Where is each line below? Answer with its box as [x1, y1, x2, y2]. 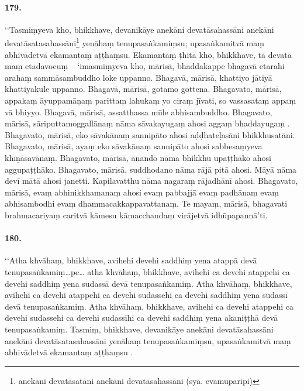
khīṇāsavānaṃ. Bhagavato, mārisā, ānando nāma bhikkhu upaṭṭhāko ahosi [5, 151, 271, 163]
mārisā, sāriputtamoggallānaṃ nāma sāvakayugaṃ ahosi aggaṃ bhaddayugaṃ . [5, 117, 290, 129]
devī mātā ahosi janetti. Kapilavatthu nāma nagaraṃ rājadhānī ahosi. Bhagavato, [5, 174, 298, 187]
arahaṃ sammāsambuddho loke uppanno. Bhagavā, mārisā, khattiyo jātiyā [5, 71, 272, 83]
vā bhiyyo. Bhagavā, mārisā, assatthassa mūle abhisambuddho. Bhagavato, [5, 105, 272, 118]
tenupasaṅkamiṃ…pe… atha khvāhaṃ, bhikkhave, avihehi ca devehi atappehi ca [5, 265, 290, 277]
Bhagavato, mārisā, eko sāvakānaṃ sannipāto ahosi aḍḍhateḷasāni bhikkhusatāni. [5, 128, 295, 140]
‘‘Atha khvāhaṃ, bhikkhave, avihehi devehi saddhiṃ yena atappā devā [5, 254, 257, 266]
